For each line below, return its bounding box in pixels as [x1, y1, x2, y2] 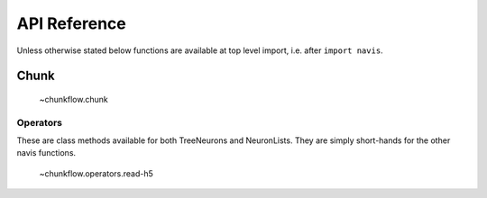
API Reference [16, 13, 126, 33]
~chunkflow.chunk [39, 94, 108, 104]
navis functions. [16, 148, 77, 158]
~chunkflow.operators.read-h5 [39, 167, 153, 179]
